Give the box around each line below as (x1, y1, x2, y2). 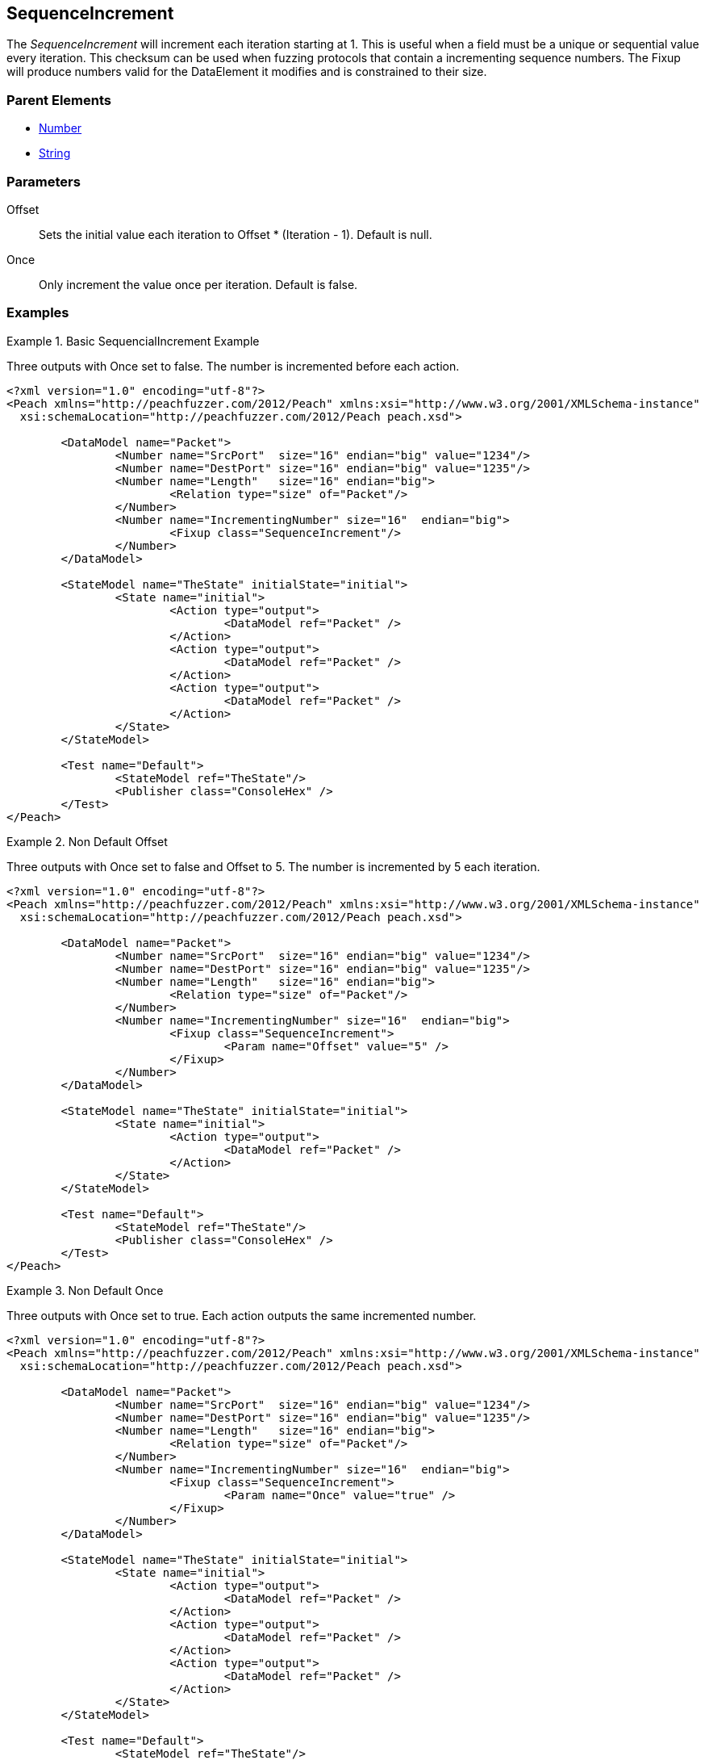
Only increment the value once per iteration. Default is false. (39, 277, 358, 291)
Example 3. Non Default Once (6, 1283, 164, 1297)
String (39, 146, 71, 161)
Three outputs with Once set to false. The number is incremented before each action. (6, 358, 460, 373)
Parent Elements (6, 91, 111, 108)
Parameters (6, 173, 81, 190)
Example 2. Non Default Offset (6, 834, 168, 849)
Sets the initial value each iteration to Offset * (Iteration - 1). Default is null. (39, 227, 432, 241)
